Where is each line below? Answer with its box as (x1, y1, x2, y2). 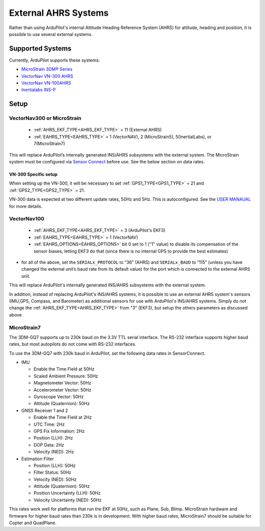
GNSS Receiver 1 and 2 (21, 407, 68, 413)
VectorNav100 (9, 216, 44, 222)
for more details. (9, 203, 43, 209)
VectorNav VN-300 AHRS (21, 73, 74, 79)
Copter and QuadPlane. (9, 520, 56, 526)
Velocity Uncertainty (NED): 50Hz (33, 497, 102, 503)
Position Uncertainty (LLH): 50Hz (33, 490, 101, 496)
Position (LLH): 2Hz (33, 435, 73, 441)
